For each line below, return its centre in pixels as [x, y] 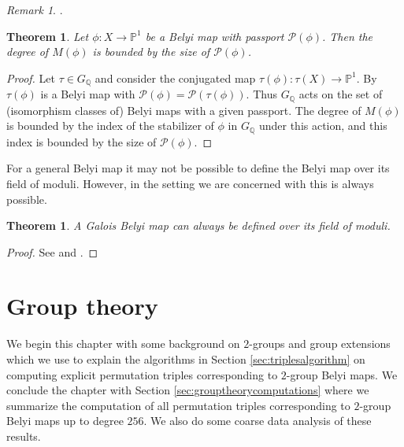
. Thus [261, 94]
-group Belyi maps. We [342, 374]
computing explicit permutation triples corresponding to [142, 374]
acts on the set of [341, 94]
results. [24, 436]
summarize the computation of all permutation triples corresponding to [178, 405]
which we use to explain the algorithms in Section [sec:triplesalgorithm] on [186, 359]
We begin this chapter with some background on [123, 344]
